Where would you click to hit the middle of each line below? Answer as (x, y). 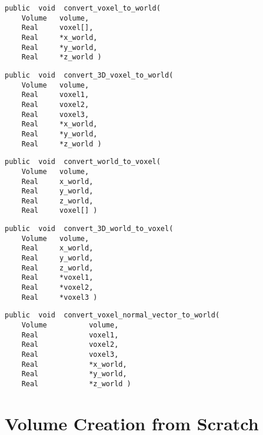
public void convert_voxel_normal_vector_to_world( (112, 315)
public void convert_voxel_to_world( (83, 8)
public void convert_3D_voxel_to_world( (89, 75)
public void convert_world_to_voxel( (83, 162)
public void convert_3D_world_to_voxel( (89, 229)
